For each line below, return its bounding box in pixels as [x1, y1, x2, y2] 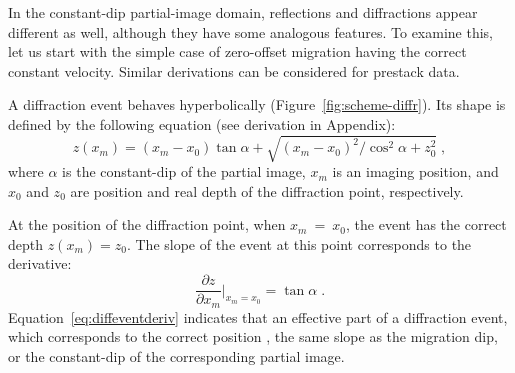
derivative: [8, 253, 72, 274]
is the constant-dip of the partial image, [62, 161, 306, 182]
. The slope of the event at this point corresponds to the [126, 233, 472, 254]
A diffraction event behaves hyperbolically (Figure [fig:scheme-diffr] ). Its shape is [8, 94, 506, 115]
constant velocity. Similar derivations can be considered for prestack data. [8, 60, 460, 81]
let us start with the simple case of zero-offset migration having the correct [8, 41, 467, 62]
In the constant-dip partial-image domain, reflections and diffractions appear [8, 2, 478, 22]
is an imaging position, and [332, 161, 499, 182]
